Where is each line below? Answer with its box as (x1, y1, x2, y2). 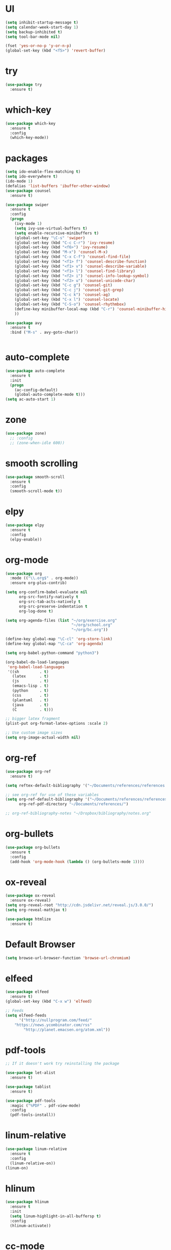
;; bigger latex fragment (5, 716, 60, 722)
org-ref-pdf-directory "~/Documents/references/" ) (18, 802, 129, 807)
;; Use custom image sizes (5, 730, 63, 735)
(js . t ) (12, 679, 49, 684)
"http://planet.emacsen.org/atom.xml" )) (23, 1027, 110, 1032)
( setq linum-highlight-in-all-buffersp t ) (10, 1214, 101, 1219)
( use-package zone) (5, 431, 47, 436)
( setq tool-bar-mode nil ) (5, 34, 60, 39)
